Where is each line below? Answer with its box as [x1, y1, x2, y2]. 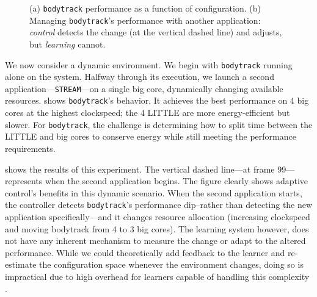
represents [5, 174, 43, 187]
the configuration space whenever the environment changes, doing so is [39, 258, 304, 271]
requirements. [5, 141, 56, 154]
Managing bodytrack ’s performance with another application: [29, 13, 261, 26]
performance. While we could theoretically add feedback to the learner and [5, 246, 285, 259]
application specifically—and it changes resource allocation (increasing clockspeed [5, 210, 310, 223]
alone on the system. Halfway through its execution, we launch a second [5, 70, 274, 83]
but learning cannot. [29, 37, 106, 50]
